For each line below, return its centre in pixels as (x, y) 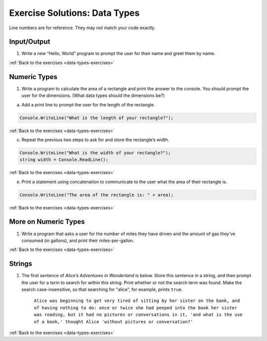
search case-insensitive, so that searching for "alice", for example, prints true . (102, 289)
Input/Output (30, 42)
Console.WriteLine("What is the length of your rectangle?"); (96, 118)
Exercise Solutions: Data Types (74, 13)
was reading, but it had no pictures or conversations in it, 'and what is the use (138, 315)
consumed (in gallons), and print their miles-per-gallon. (78, 241)
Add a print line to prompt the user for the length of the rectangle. (88, 104)
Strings (21, 264)
